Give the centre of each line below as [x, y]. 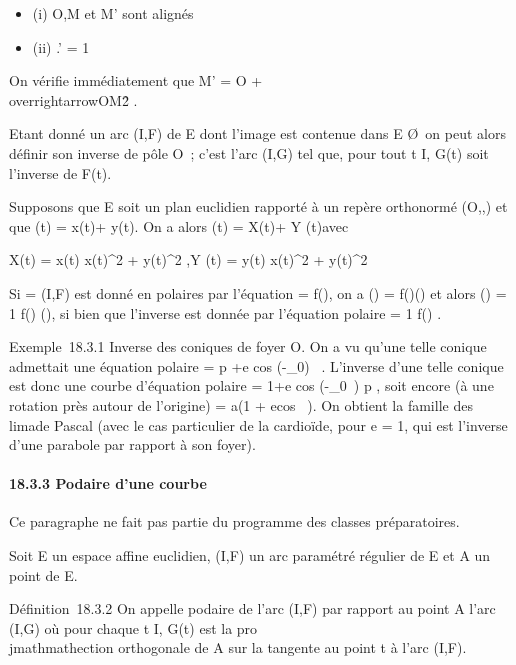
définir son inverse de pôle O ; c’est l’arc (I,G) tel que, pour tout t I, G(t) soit [249, 152]
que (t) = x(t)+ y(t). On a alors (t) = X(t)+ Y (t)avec [179, 225]
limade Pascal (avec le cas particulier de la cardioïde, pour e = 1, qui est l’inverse [258, 424]
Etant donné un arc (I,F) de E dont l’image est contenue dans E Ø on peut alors [257, 133]
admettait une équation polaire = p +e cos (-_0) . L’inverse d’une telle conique [256, 365]
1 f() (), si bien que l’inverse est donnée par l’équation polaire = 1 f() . [225, 312]
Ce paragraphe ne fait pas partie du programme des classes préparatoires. [234, 521]
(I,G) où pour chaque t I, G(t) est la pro [133, 627]
